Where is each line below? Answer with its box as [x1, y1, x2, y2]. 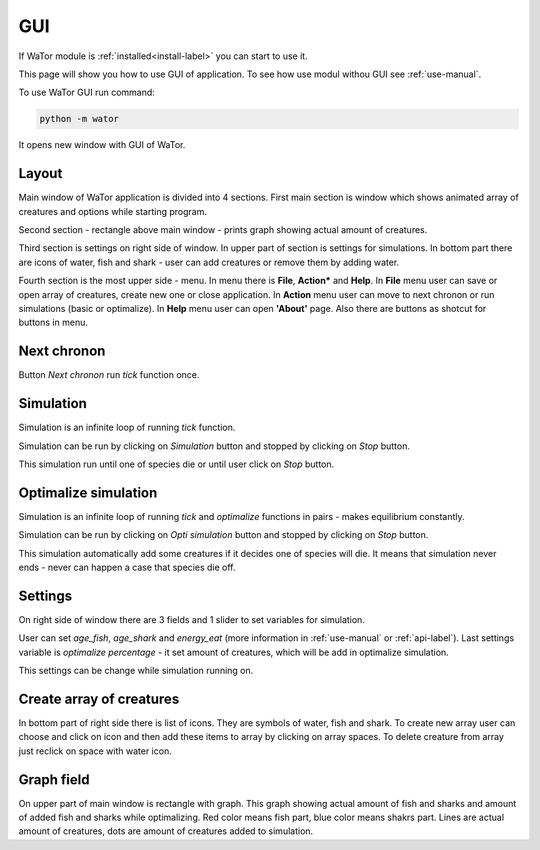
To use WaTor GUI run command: [18, 86, 155, 99]
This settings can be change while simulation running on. [18, 665, 254, 677]
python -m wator [39, 113, 120, 125]
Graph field [18, 771, 90, 788]
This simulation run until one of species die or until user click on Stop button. [18, 458, 335, 470]
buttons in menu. [18, 316, 89, 329]
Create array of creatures [18, 690, 180, 707]
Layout [18, 165, 63, 182]
